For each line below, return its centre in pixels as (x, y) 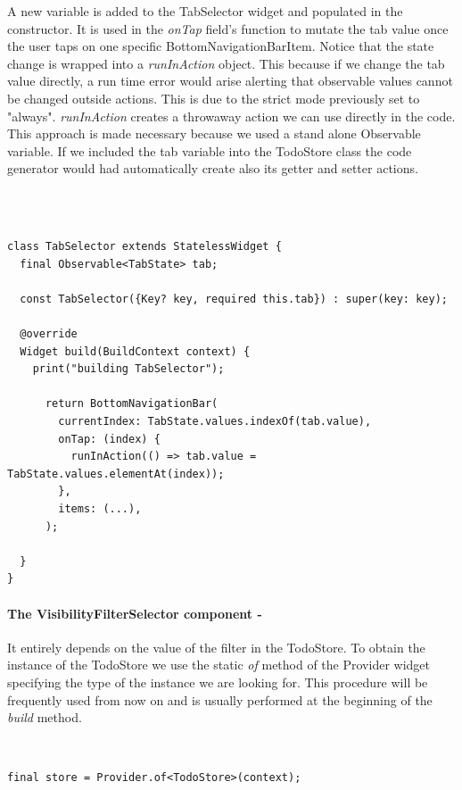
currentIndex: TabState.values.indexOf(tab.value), (215, 422)
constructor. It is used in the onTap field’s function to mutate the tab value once (228, 28)
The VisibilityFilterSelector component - (135, 613)
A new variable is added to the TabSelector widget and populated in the (205, 11)
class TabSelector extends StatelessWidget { (144, 247)
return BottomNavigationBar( (132, 404)
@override (49, 334)
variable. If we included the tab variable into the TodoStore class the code (210, 150)
